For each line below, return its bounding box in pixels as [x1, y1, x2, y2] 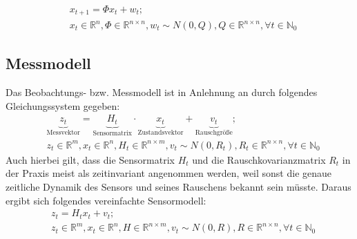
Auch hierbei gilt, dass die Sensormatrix [6, 152, 175, 166]
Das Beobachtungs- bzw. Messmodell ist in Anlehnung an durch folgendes [6, 85, 318, 99]
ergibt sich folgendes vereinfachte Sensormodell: [6, 193, 206, 207]
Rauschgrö [195, 128, 226, 136]
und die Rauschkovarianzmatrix [192, 152, 326, 166]
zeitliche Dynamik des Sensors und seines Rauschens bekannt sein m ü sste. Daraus [6, 180, 351, 194]
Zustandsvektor [137, 128, 184, 136]
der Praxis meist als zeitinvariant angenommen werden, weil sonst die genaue [6, 166, 332, 180]
